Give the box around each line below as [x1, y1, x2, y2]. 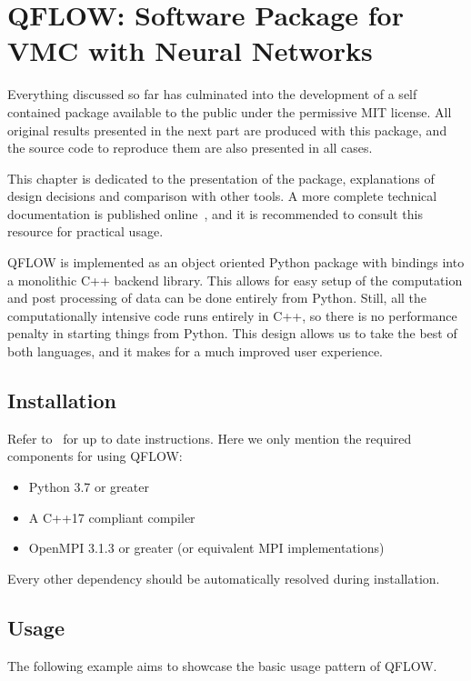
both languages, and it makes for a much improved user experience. [7, 342, 383, 361]
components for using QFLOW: [7, 446, 183, 466]
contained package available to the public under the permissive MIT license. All [7, 102, 452, 121]
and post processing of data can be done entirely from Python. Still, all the [7, 288, 427, 307]
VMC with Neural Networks [7, 32, 373, 69]
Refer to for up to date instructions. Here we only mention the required [7, 428, 412, 447]
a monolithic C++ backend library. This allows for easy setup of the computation [7, 270, 463, 289]
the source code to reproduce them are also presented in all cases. [7, 138, 373, 157]
